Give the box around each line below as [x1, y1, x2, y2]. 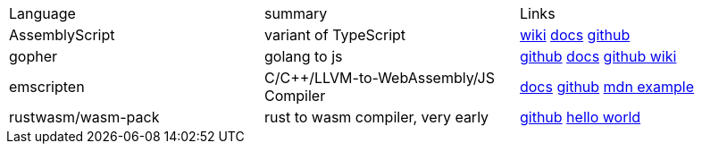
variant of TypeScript [263, 26, 406, 44]
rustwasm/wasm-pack [9, 108, 160, 126]
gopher [9, 47, 58, 65]
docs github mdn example [519, 78, 695, 96]
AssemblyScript [9, 26, 115, 44]
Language [9, 4, 76, 22]
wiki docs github [519, 26, 631, 44]
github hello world [519, 108, 641, 126]
